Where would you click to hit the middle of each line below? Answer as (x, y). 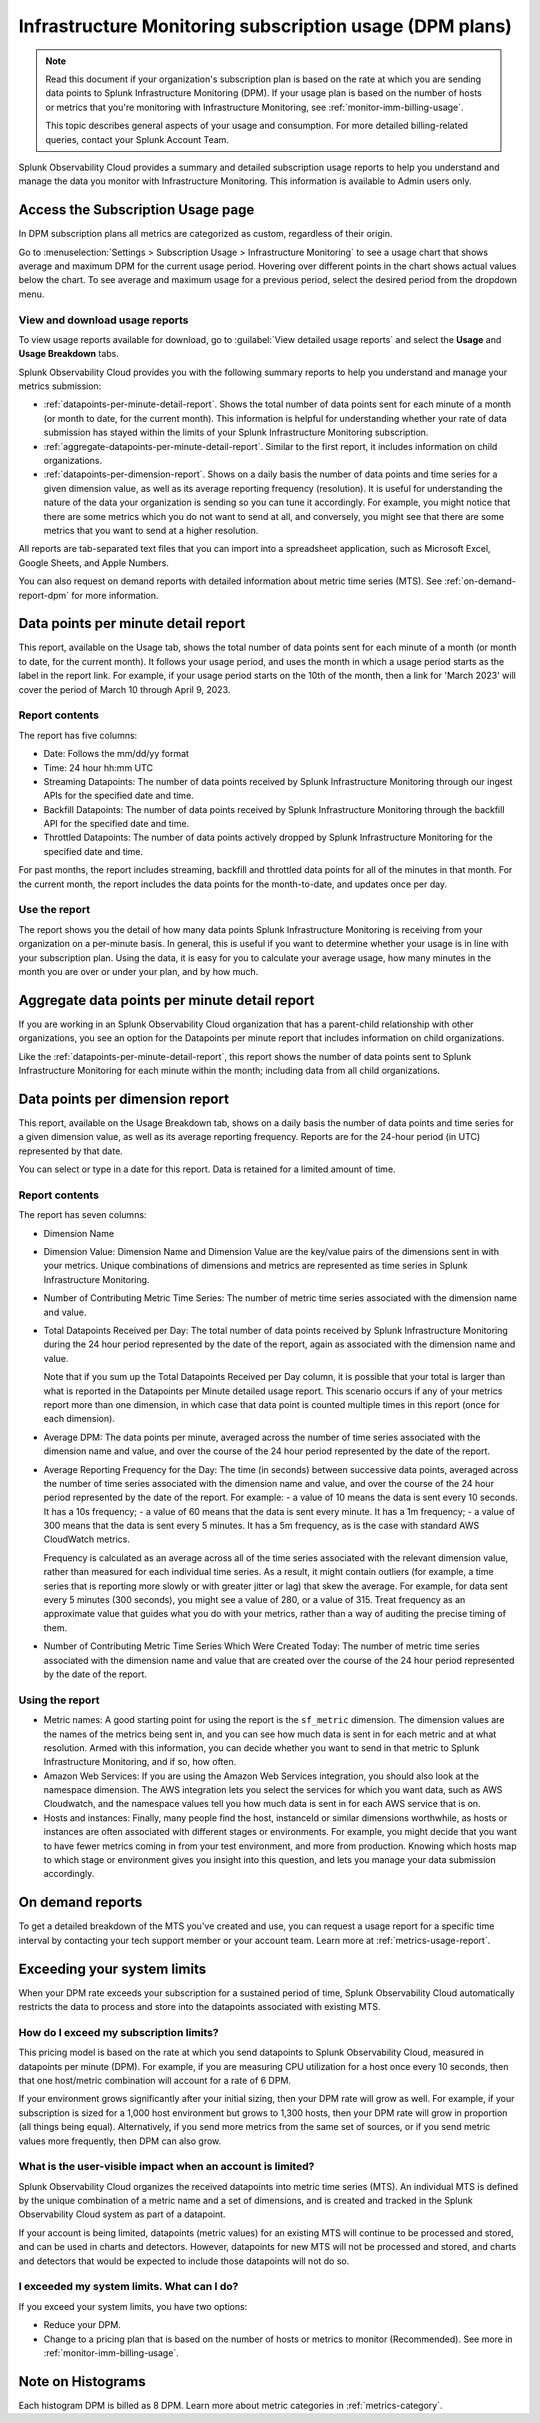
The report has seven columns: (82, 1215)
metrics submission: (60, 386)
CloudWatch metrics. (86, 1539)
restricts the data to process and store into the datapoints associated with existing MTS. (199, 2007)
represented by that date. (71, 1151)
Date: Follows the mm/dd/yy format (116, 754)
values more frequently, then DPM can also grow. (120, 2141)
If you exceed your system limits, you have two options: (133, 2306)
